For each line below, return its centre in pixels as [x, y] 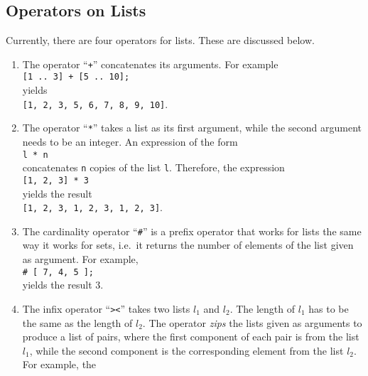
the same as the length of [77, 322]
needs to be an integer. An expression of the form [130, 142]
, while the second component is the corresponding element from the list [186, 350]
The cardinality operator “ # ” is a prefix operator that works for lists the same [192, 231]
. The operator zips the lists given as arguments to [252, 322]
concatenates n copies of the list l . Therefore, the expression [153, 167]
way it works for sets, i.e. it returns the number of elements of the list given [188, 245]
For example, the [59, 364]
